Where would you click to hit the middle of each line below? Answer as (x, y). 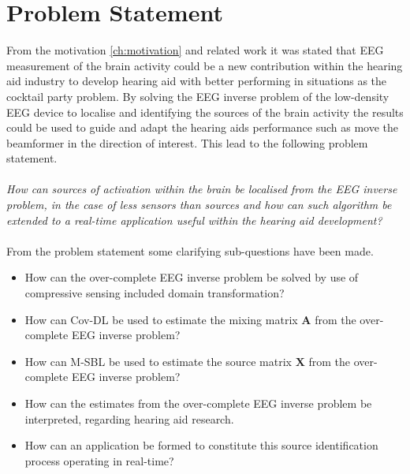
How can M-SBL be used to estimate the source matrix (158, 361)
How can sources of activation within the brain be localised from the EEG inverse (202, 189)
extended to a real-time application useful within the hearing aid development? (194, 220)
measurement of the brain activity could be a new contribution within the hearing (205, 65)
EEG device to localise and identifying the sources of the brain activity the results (205, 112)
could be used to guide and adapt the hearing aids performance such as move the (203, 127)
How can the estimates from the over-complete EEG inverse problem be (198, 403)
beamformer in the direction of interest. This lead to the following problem (187, 142)
